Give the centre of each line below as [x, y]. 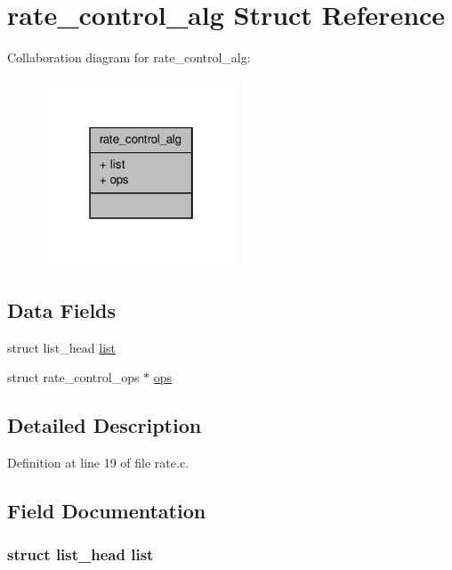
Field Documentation [107, 510]
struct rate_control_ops [73, 377]
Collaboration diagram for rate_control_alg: [129, 57]
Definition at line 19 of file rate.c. [98, 462]
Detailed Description [105, 425]
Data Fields [62, 309]
